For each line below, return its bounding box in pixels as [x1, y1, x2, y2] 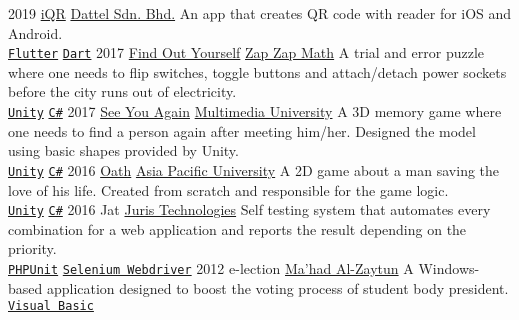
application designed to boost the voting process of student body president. [46, 277, 509, 298]
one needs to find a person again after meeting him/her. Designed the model [8, 120, 476, 141]
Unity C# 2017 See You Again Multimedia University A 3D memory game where [8, 101, 502, 122]
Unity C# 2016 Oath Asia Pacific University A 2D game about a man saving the [8, 159, 500, 180]
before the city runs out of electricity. [8, 81, 237, 102]
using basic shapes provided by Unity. [8, 140, 239, 161]
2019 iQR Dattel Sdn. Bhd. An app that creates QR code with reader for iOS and [8, 3, 512, 23]
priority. [8, 238, 57, 259]
